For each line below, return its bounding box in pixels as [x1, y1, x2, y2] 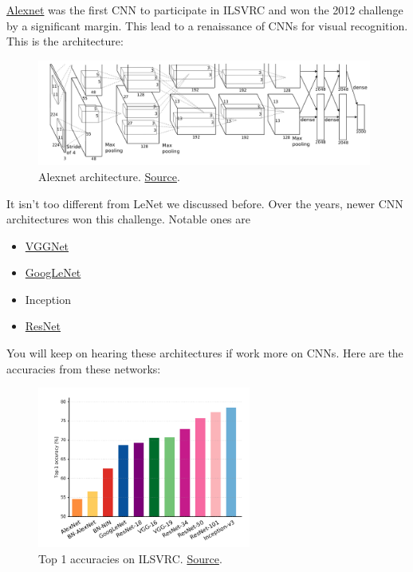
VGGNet [25, 237, 69, 254]
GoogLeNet [25, 264, 81, 281]
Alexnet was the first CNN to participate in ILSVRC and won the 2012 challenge [6, 2, 403, 18]
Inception [25, 290, 71, 307]
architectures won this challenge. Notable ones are [6, 211, 250, 227]
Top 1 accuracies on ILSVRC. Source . [38, 550, 222, 566]
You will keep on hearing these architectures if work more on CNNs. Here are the [6, 345, 403, 361]
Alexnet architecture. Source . [38, 168, 180, 184]
